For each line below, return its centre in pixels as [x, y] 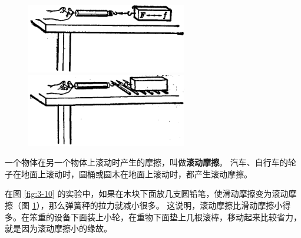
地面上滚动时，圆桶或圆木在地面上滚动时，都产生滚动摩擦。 [136, 173]
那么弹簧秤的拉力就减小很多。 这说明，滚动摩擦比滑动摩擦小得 [170, 205]
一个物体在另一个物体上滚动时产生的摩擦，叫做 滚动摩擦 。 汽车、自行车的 [146, 162]
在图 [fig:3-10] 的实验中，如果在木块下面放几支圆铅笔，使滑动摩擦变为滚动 [147, 194]
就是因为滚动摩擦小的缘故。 [58, 228]
